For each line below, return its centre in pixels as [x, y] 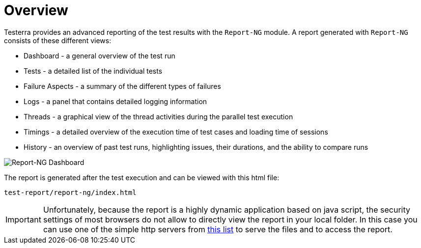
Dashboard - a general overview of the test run [99, 55]
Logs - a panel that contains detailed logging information [115, 101]
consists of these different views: [58, 40]
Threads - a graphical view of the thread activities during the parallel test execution [158, 116]
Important [23, 219]
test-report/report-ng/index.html [70, 192]
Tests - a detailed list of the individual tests [93, 71]
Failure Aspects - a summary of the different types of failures [122, 86]
